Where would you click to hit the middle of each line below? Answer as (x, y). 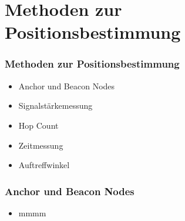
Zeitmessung (41, 145)
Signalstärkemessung (55, 106)
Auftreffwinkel (44, 165)
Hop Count (38, 125)
